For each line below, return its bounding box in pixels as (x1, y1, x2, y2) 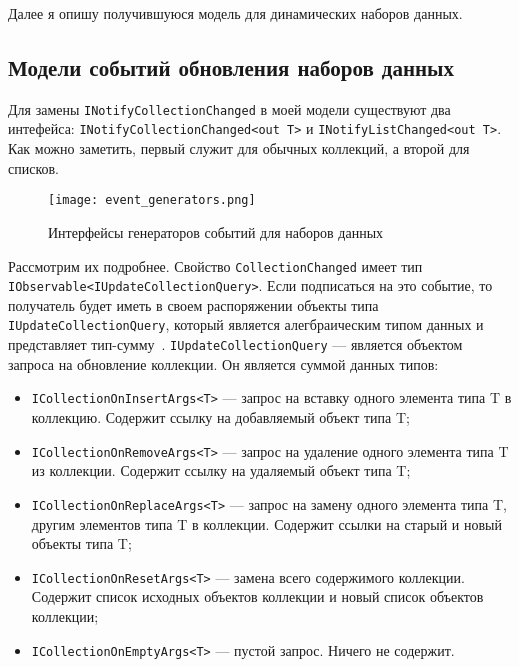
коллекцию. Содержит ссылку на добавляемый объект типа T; (31, 407, 410, 428)
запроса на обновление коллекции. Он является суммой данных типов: (8, 353, 439, 374)
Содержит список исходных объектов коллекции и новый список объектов (31, 586, 484, 607)
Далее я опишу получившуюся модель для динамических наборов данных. (8, 3, 463, 23)
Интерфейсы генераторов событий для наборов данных (48, 221, 384, 242)
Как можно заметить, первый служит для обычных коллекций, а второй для (8, 138, 470, 159)
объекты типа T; (31, 533, 132, 554)
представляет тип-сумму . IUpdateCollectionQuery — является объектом (8, 334, 463, 355)
